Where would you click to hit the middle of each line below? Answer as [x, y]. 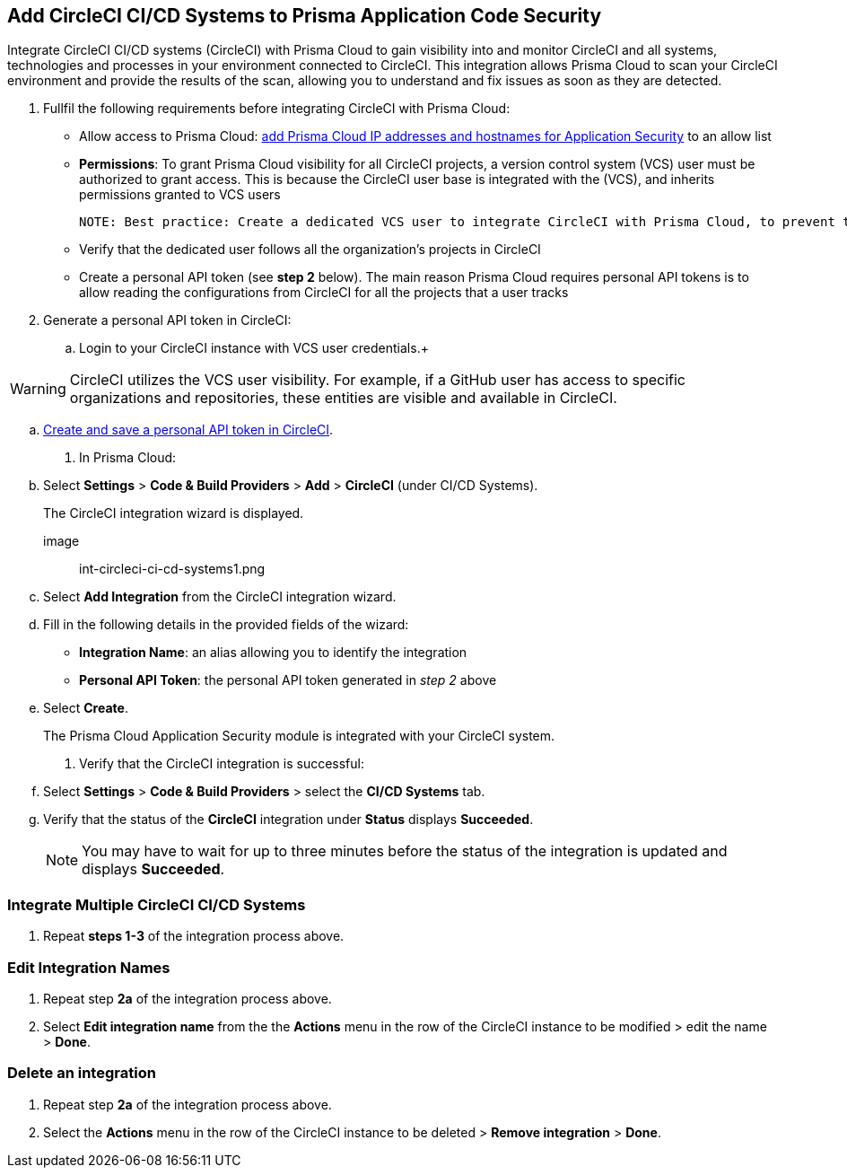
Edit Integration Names [89, 967]
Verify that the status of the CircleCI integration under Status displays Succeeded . [288, 820]
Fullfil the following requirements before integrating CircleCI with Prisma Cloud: [277, 109]
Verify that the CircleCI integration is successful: [222, 764]
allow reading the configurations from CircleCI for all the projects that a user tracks [324, 293]
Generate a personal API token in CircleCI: [167, 320]
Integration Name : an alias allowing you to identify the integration [273, 653]
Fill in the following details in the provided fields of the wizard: [226, 625]
